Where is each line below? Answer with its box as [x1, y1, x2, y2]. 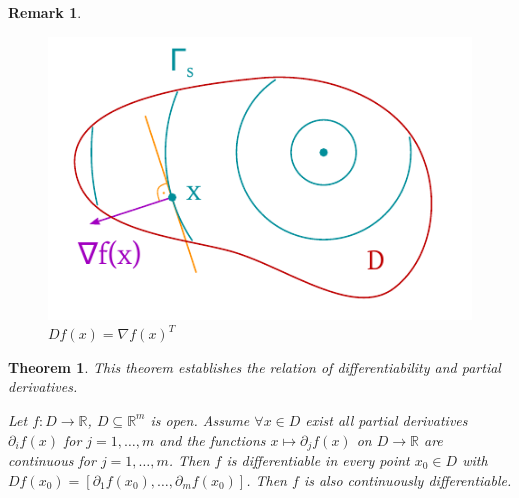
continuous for [8, 449, 96, 470]
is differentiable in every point [226, 449, 410, 470]
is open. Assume [150, 409, 250, 430]
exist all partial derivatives [305, 409, 468, 430]
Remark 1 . [8, 2, 82, 22]
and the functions [159, 429, 266, 450]
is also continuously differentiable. [303, 469, 512, 490]
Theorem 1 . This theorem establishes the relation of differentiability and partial [8, 356, 501, 377]
